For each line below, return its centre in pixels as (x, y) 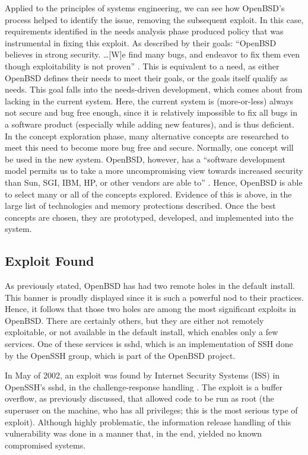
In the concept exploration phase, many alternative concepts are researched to (147, 136)
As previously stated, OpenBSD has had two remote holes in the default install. (150, 286)
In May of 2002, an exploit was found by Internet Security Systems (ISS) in (142, 375)
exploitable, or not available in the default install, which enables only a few (142, 332)
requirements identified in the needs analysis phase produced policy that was (144, 31)
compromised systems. (45, 445)
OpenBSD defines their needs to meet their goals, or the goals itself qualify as (146, 77)
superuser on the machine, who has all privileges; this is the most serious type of (151, 410)
